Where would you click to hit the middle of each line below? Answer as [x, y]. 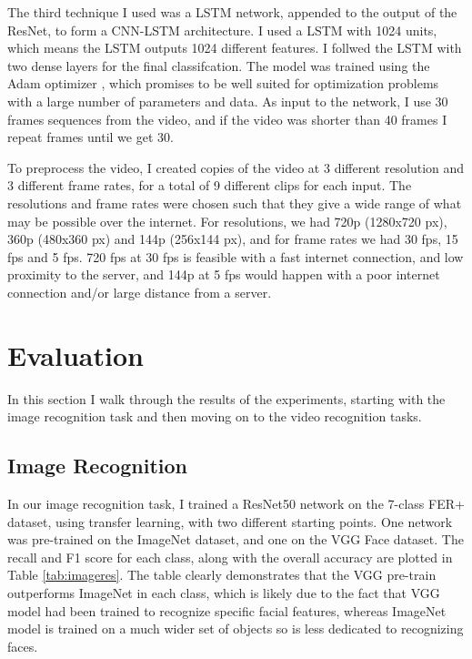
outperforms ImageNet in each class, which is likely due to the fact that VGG [224, 592]
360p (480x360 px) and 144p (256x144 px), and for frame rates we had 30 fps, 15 [233, 239]
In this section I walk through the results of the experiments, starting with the [226, 398]
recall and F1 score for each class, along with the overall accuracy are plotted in [230, 557]
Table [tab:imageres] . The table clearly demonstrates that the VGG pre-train [222, 575]
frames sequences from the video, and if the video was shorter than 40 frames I [227, 119]
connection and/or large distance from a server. [140, 292]
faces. [23, 646]
